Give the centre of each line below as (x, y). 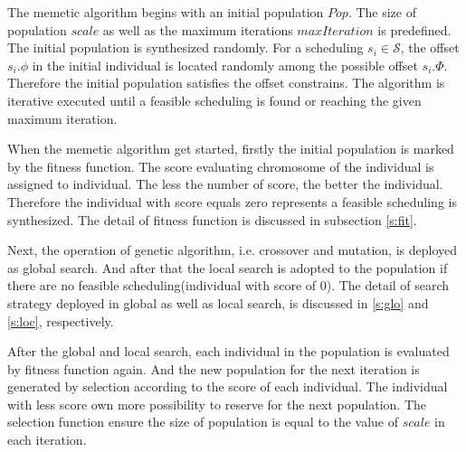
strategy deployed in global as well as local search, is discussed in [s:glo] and (218, 302)
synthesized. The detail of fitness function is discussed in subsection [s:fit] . (212, 219)
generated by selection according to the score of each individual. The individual (228, 386)
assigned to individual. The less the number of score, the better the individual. (225, 184)
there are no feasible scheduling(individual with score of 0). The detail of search (228, 285)
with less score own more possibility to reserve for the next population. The (217, 404)
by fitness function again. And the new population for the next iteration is (214, 368)
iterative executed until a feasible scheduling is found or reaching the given (214, 100)
